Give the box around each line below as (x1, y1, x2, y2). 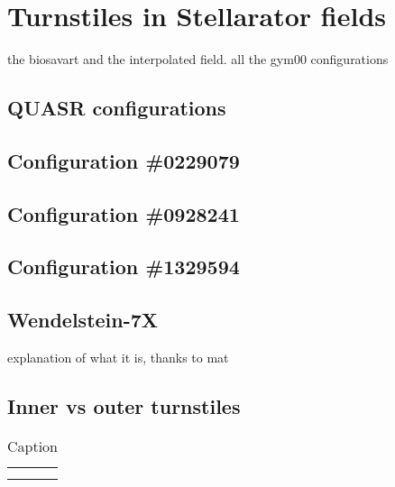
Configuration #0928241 (7, 199, 240, 227)
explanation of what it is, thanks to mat (7, 348, 229, 367)
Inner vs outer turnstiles (7, 392, 241, 420)
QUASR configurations (7, 94, 226, 122)
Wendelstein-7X (7, 306, 159, 334)
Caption (7, 435, 59, 456)
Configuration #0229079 (7, 146, 240, 174)
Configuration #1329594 (7, 253, 240, 280)
